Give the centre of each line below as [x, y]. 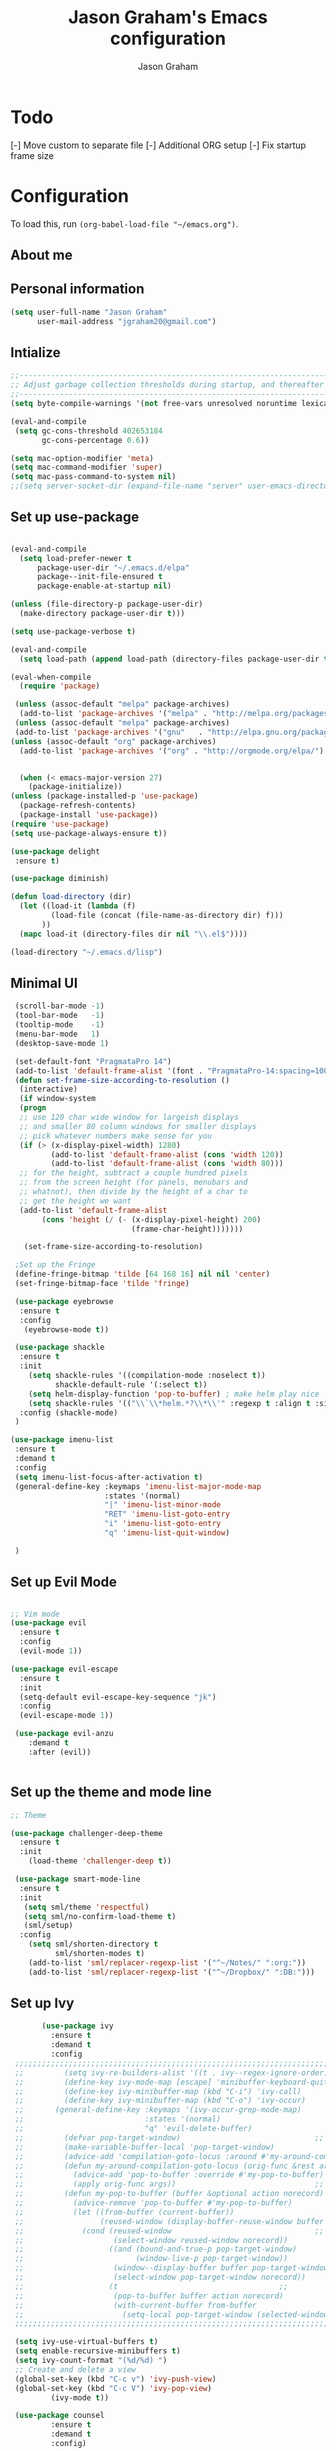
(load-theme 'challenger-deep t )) [100, 1861]
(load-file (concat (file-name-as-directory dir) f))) [167, 916]
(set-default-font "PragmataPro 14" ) [93, 1061]
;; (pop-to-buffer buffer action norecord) [149, 2296]
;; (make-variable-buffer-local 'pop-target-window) [144, 2147]
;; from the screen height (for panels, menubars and [133, 1182]
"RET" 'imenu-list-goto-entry [167, 1514]
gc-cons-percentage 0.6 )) [95, 440]
